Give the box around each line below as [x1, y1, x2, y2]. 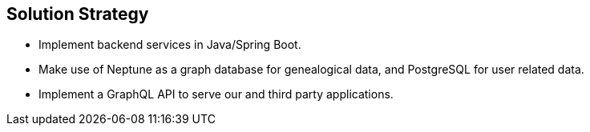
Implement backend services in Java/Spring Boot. [38, 38, 301, 52]
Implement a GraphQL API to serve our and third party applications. [38, 87, 394, 102]
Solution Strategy [6, 4, 149, 24]
